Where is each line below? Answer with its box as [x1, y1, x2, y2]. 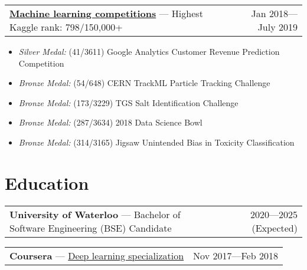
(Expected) [252, 220, 298, 235]
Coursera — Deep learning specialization [9, 248, 184, 262]
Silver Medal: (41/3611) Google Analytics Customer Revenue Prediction [18, 45, 280, 57]
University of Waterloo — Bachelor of [9, 207, 181, 221]
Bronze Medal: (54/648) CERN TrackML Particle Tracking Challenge [18, 77, 270, 89]
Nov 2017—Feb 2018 [193, 248, 278, 262]
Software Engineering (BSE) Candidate [9, 220, 172, 235]
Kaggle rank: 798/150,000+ [9, 20, 123, 34]
